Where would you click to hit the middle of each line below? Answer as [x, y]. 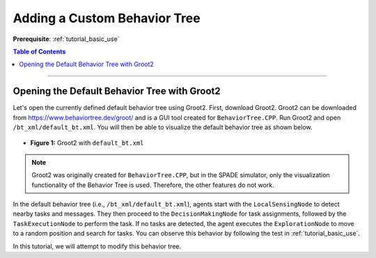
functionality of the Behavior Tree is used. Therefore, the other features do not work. [153, 185]
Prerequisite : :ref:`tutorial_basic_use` [66, 39]
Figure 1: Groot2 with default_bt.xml [87, 143]
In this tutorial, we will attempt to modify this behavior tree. [97, 246]
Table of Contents [39, 51]
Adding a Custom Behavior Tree [107, 18]
